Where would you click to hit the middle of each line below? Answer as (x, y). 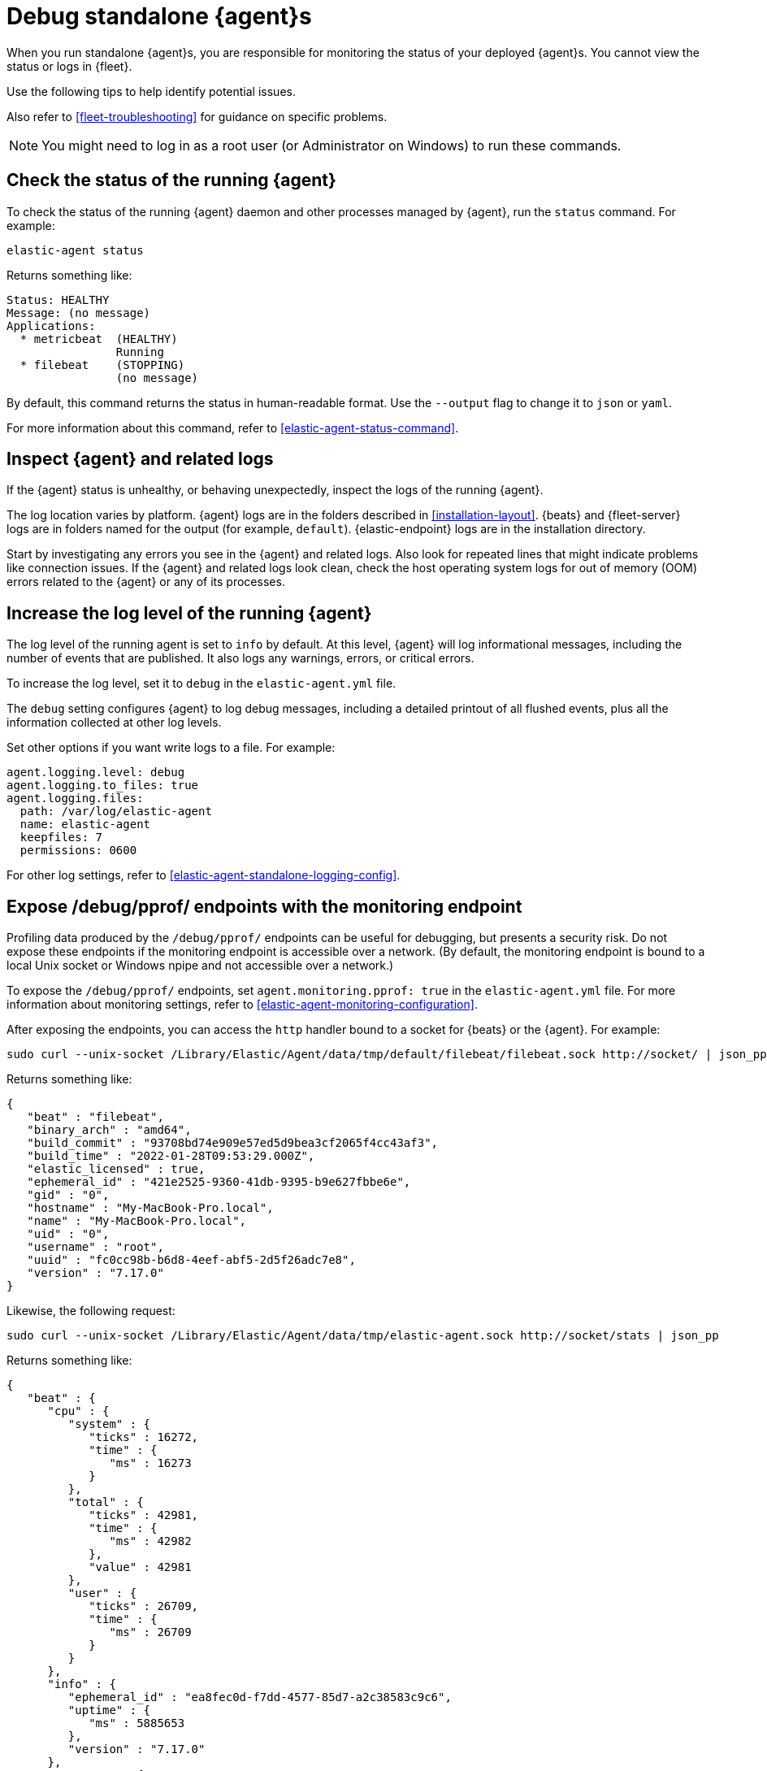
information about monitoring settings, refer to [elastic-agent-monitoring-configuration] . (242, 1005)
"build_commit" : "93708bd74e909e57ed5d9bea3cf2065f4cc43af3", (233, 1143)
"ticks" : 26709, (144, 1606)
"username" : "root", (95, 1247)
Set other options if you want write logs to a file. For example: (171, 748)
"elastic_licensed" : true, (116, 1169)
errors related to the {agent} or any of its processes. (146, 582)
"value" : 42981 (140, 1567)
